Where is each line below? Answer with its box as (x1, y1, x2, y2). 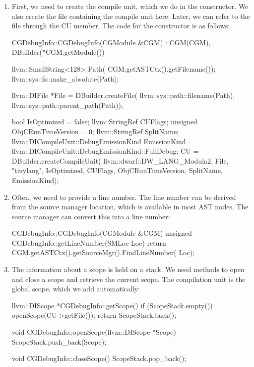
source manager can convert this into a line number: (11, 211, 170, 221)
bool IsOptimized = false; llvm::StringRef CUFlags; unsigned (11, 116, 197, 127)
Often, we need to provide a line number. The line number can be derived (11, 191, 236, 202)
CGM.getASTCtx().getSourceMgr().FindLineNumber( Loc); (11, 247, 195, 258)
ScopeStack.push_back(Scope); (11, 336, 107, 347)
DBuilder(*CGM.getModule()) (11, 47, 105, 57)
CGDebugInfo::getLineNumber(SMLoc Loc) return (11, 237, 166, 248)
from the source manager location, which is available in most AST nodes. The (11, 201, 249, 212)
